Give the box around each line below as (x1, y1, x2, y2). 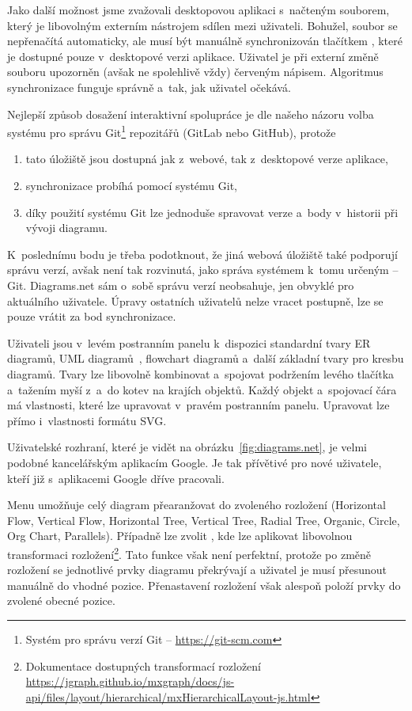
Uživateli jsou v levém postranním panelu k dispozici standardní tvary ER (7, 334, 371, 351)
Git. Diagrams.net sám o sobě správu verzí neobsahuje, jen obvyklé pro (7, 276, 354, 293)
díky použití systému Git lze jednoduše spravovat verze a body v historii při (25, 203, 399, 220)
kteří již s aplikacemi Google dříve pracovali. (7, 470, 225, 486)
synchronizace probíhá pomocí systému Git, (25, 177, 237, 193)
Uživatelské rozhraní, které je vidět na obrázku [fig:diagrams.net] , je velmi (7, 439, 367, 455)
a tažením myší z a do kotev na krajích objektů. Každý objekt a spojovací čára (7, 381, 397, 397)
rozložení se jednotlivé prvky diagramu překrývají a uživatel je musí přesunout (7, 561, 387, 578)
